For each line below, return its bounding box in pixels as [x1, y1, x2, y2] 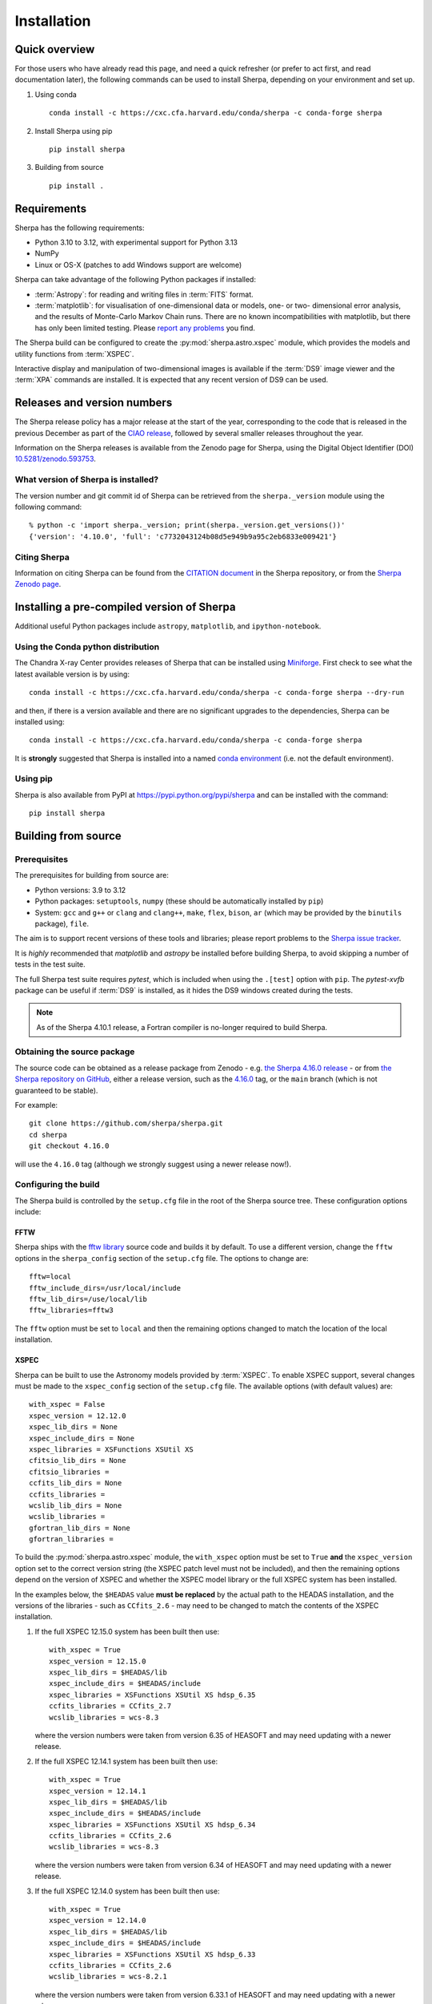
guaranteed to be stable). [14, 1085, 98, 1095]
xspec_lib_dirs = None [29, 1423, 118, 1432]
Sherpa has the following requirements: [14, 223, 145, 232]
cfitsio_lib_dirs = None [29, 1456, 126, 1465]
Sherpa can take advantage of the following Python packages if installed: [14, 275, 256, 285]
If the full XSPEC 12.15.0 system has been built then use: [34, 1626, 220, 1636]
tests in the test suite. [14, 960, 86, 969]
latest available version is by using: [14, 669, 130, 679]
